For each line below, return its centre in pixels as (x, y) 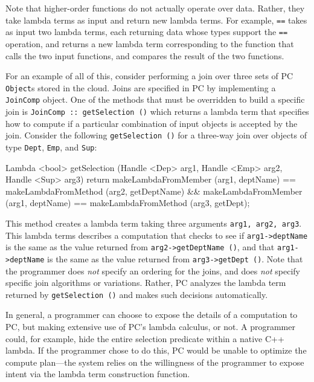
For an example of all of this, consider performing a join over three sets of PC (149, 76)
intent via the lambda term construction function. (98, 374)
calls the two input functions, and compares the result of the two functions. (145, 55)
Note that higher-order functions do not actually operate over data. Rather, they (155, 8)
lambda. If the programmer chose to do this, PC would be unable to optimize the (156, 350)
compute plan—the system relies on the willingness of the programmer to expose (155, 362)
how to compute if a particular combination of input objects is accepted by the (152, 123)
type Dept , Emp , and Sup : (51, 147)
